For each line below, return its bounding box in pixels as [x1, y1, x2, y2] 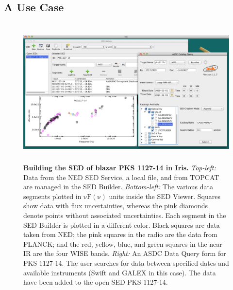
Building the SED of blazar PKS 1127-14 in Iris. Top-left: [23, 162, 216, 172]
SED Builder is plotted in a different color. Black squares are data [23, 219, 220, 230]
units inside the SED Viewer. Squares [109, 191, 220, 201]
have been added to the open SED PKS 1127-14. [23, 277, 168, 287]
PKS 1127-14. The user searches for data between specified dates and [23, 257, 229, 268]
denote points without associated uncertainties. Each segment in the [23, 210, 226, 220]
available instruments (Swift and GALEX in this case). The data [23, 267, 216, 277]
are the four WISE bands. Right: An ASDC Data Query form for [33, 248, 226, 258]
